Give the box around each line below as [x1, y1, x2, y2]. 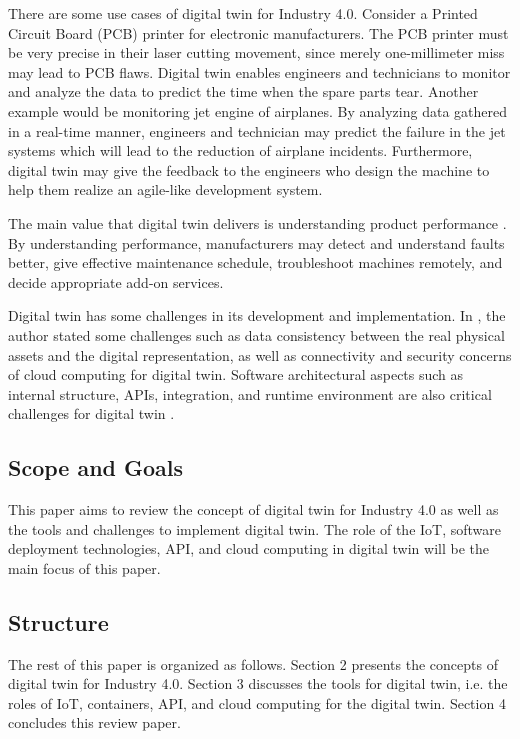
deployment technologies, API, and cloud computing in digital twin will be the [8, 538, 489, 559]
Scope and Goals [8, 452, 184, 483]
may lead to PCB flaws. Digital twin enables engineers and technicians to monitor [8, 61, 511, 82]
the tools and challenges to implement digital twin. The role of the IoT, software [8, 518, 501, 539]
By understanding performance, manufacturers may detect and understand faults [8, 232, 505, 253]
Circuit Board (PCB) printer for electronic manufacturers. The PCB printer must [8, 22, 509, 43]
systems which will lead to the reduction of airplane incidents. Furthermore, [8, 140, 473, 161]
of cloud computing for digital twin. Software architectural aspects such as [8, 364, 464, 385]
